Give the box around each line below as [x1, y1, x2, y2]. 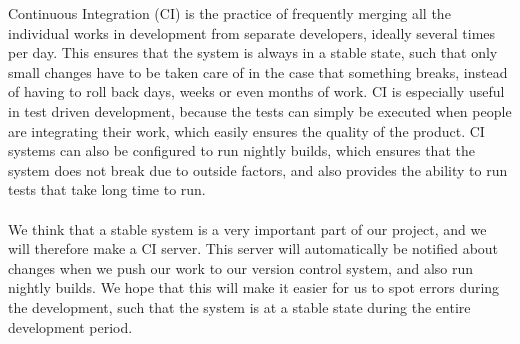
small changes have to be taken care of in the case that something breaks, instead [8, 61, 508, 82]
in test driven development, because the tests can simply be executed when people [8, 100, 512, 121]
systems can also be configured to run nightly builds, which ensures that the [8, 140, 475, 161]
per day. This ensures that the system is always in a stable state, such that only [8, 42, 498, 63]
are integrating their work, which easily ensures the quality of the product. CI [8, 120, 485, 141]
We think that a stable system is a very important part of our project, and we [8, 218, 487, 239]
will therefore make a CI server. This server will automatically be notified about [8, 238, 499, 259]
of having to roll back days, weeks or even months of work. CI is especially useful [8, 81, 505, 102]
